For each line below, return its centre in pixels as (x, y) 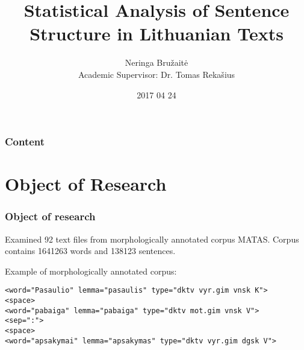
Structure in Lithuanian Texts (157, 33)
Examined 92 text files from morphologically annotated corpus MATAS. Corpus (152, 239)
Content (25, 142)
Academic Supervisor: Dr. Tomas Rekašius (157, 74)
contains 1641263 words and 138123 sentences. (90, 251)
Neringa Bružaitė (157, 62)
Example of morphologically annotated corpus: (91, 271)
